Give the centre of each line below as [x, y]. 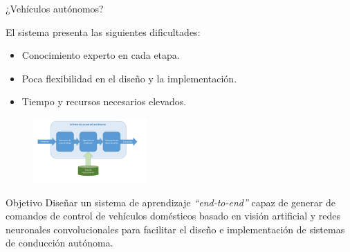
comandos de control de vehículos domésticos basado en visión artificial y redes [173, 216]
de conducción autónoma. [59, 243]
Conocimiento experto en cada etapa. [101, 55]
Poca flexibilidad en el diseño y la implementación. [129, 78]
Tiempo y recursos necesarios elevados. [104, 101]
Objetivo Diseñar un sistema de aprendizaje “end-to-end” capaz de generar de [171, 202]
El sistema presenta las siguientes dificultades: [103, 31]
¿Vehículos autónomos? [55, 8]
